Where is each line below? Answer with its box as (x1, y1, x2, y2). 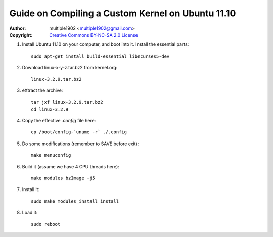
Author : (9, 25, 26, 31)
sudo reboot (31, 221, 61, 227)
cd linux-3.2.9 (31, 106, 69, 112)
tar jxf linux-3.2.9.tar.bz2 (31, 99, 103, 105)
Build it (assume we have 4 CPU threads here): (22, 163, 120, 169)
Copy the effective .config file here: (22, 118, 96, 124)
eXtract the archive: (22, 87, 63, 93)
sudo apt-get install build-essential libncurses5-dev (31, 53, 170, 59)
